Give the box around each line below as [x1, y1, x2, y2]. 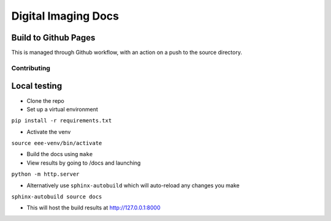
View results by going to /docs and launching [26, 159, 141, 167]
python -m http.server [11, 171, 80, 178]
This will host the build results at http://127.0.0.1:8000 [26, 204, 161, 211]
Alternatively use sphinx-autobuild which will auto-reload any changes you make [26, 181, 240, 189]
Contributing [11, 64, 50, 72]
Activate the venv [26, 128, 71, 135]
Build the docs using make [26, 151, 93, 158]
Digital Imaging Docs [11, 9, 120, 23]
